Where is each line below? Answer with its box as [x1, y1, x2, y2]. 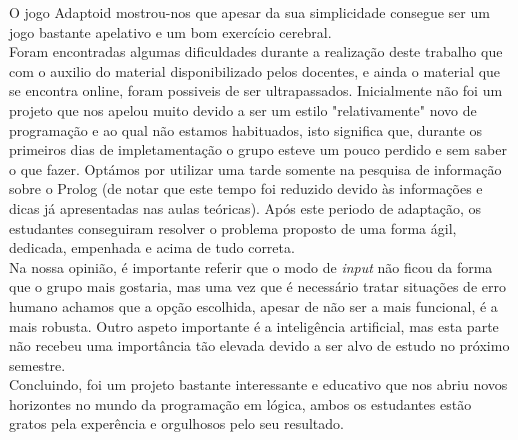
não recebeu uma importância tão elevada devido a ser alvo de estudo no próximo [9, 335, 510, 356]
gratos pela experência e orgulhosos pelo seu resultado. [9, 413, 344, 434]
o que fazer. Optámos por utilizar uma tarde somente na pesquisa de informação [9, 158, 502, 179]
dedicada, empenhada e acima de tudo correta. [9, 237, 295, 258]
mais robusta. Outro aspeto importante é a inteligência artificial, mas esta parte [9, 315, 499, 336]
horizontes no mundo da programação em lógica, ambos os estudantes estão [9, 393, 472, 414]
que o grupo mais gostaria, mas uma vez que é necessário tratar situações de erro [9, 276, 506, 297]
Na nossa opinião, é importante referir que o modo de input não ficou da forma [9, 256, 493, 277]
